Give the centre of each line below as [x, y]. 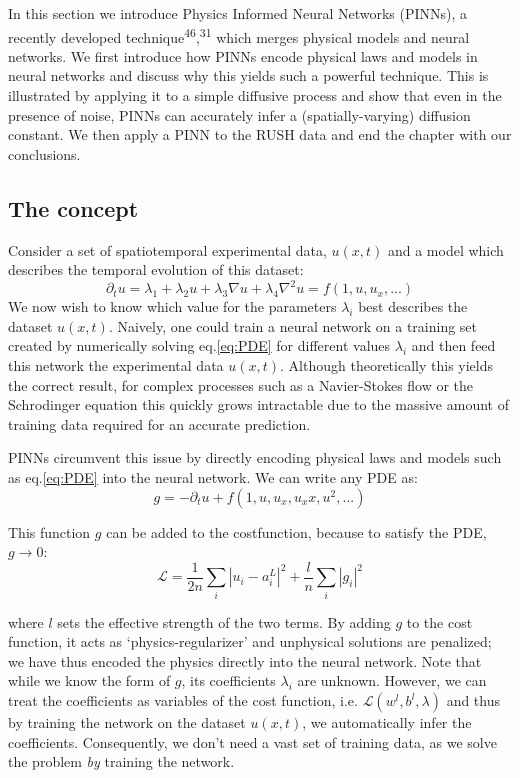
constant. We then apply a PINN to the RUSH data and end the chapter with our [260, 134]
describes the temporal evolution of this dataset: [156, 269]
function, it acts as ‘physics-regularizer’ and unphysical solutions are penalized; [250, 641]
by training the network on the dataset [127, 722]
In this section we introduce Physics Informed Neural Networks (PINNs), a [238, 13]
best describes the [413, 306]
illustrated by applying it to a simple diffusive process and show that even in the [255, 95]
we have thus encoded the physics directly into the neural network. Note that [245, 660]
